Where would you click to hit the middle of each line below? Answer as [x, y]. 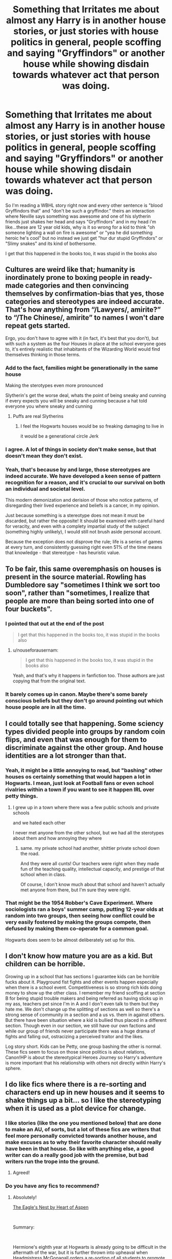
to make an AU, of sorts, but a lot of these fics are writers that [83, 1129]
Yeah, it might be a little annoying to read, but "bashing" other [84, 770]
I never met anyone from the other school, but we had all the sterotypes [88, 832]
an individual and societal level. [45, 489]
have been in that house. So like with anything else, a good [80, 1149]
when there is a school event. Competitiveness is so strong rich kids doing [84, 987]
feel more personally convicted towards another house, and [81, 1136]
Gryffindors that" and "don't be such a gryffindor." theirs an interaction [80, 211]
